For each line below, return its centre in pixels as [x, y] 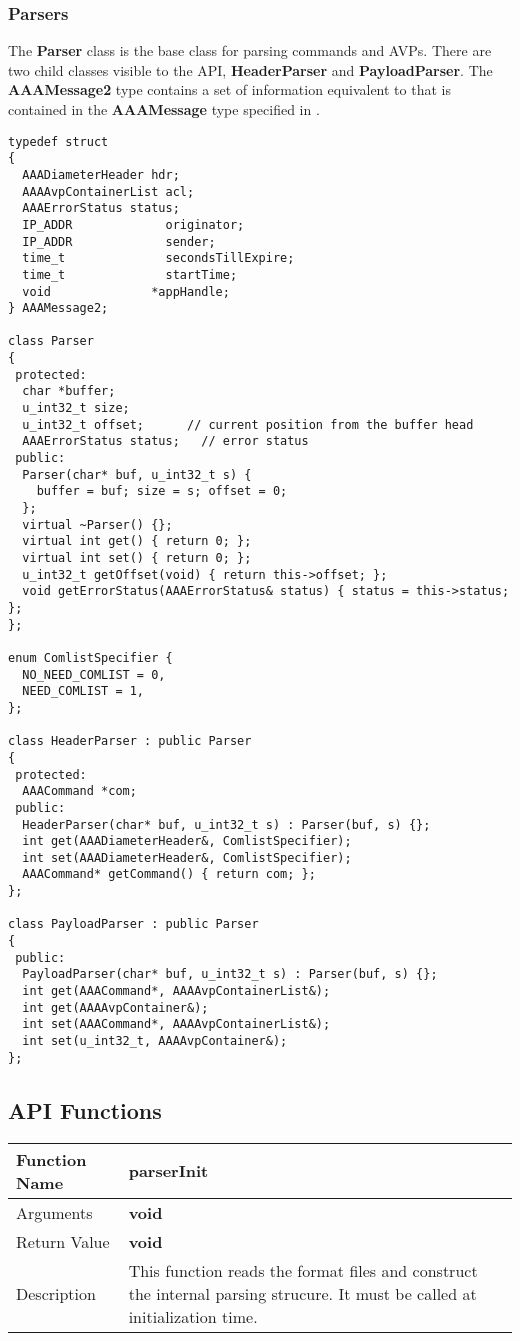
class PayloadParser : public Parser [133, 924]
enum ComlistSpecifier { [90, 657]
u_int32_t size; [76, 408]
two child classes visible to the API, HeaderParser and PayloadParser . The [250, 69]
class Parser [51, 341]
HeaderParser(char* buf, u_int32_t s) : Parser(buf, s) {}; [226, 824]
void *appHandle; [126, 291]
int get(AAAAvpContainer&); [115, 1007]
